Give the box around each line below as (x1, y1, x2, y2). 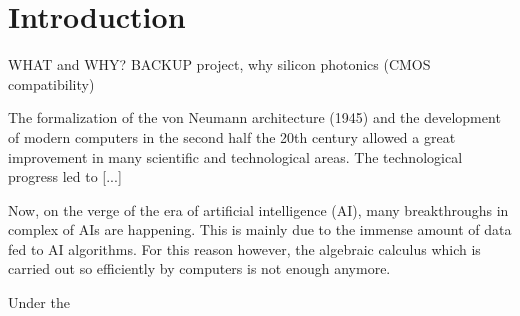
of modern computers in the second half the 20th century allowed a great (8, 126, 456, 147)
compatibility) (8, 73, 95, 94)
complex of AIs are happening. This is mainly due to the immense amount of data (8, 219, 512, 240)
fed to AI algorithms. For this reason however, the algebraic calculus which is (8, 238, 481, 259)
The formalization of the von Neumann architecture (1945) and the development (8, 107, 501, 128)
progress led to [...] (8, 166, 122, 187)
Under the (8, 292, 70, 313)
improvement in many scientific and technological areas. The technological (8, 146, 463, 167)
